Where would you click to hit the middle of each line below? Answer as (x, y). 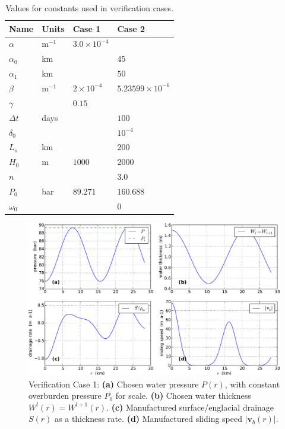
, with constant (252, 384)
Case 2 (131, 28)
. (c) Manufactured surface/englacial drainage (190, 407)
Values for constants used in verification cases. (90, 8)
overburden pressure (65, 395)
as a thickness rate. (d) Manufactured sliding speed (148, 419)
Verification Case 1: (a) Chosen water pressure (114, 384)
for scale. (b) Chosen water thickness (183, 395)
